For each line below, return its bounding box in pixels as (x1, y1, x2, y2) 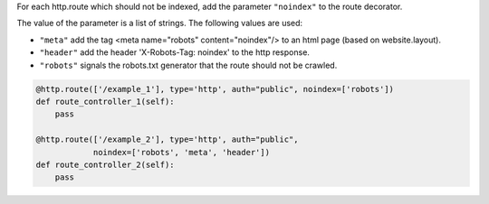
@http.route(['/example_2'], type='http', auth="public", (35, 134, 299, 144)
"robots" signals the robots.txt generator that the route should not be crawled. (39, 60, 338, 70)
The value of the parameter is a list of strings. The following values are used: (16, 18, 303, 29)
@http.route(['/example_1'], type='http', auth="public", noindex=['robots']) (35, 84, 394, 94)
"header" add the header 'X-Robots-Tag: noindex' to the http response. (39, 47, 310, 58)
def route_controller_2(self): (35, 159, 176, 170)
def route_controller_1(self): (35, 96, 176, 107)
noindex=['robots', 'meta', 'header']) (92, 147, 271, 157)
